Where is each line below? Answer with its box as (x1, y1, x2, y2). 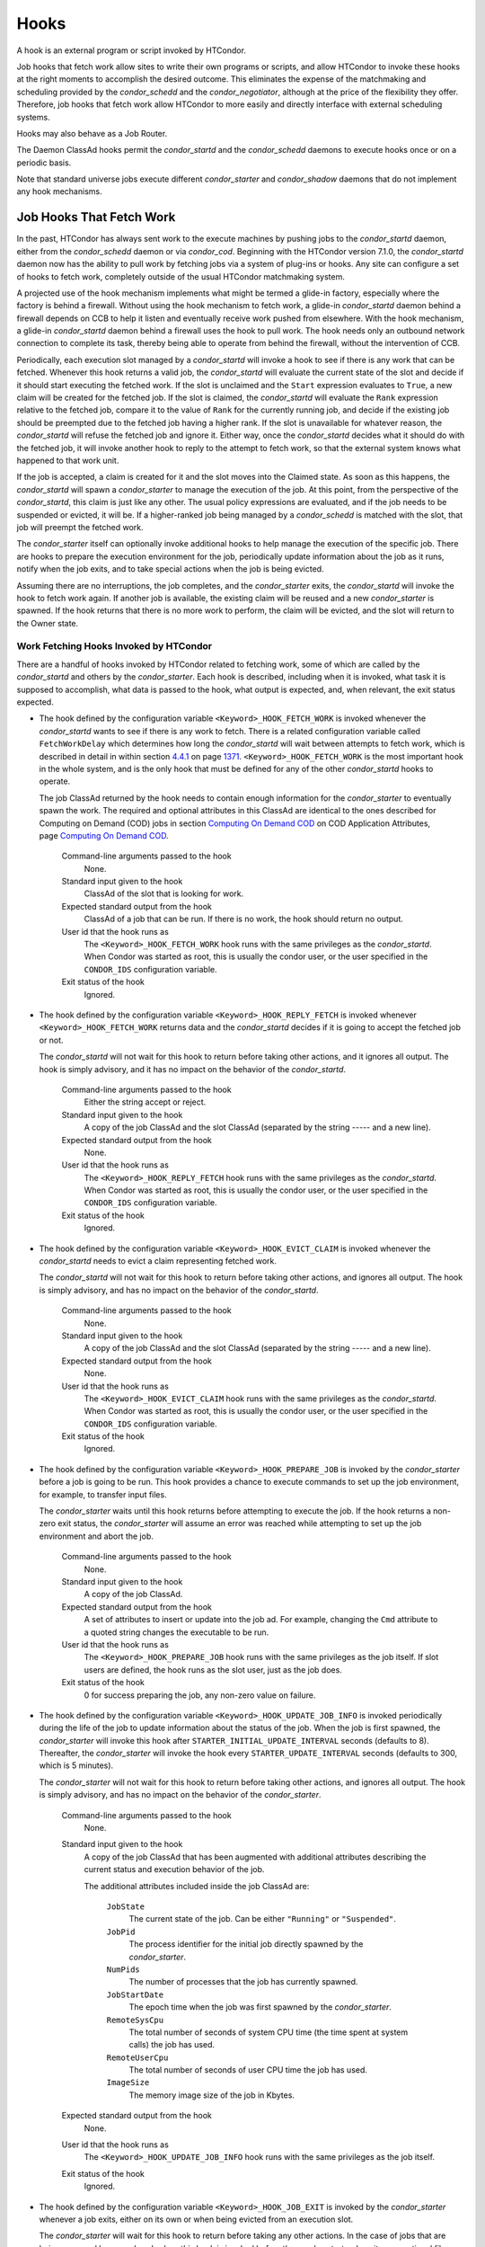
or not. (39, 1035, 64, 1045)
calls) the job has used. (128, 2039, 216, 2050)
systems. (16, 111, 50, 122)
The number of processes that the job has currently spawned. (128, 1976, 358, 1987)
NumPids (106, 1964, 141, 1975)
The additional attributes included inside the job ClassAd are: (84, 1880, 310, 1891)
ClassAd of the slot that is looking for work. (84, 888, 244, 899)
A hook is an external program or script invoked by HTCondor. (16, 45, 247, 56)
